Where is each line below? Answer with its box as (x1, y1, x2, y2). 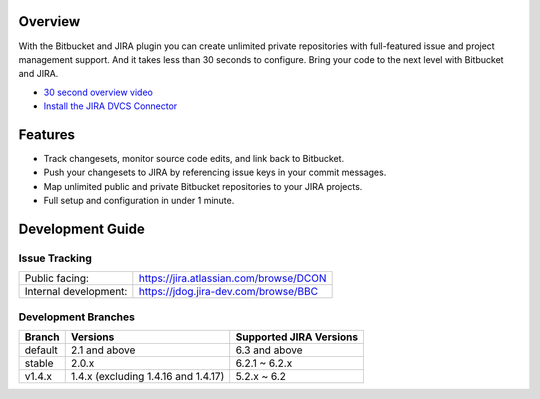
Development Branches (18, 310, 135, 324)
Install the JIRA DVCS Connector (43, 100, 178, 112)
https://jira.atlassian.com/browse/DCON (138, 271, 327, 285)
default (24, 343, 59, 357)
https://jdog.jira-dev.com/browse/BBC (138, 285, 319, 299)
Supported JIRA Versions (235, 330, 359, 344)
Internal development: (24, 285, 128, 299)
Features (18, 126, 75, 143)
